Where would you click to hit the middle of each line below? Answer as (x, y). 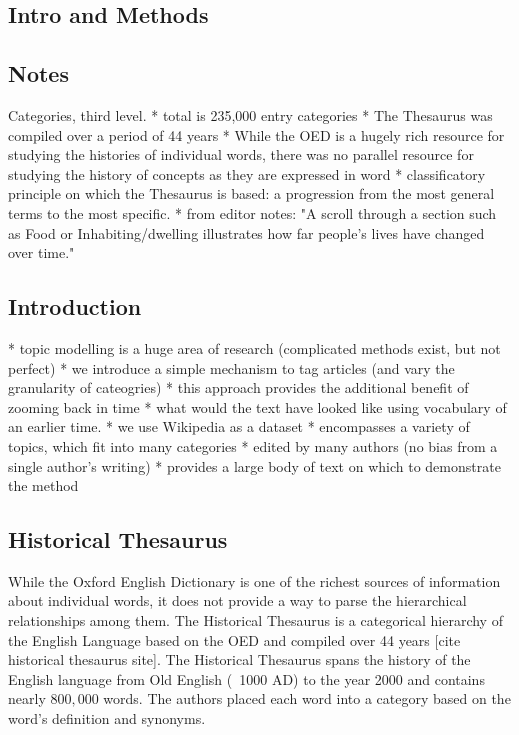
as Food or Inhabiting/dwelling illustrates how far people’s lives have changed (246, 232)
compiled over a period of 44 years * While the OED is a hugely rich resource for (256, 134)
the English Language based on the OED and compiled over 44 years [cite (234, 639)
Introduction (75, 306)
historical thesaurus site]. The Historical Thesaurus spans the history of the (239, 659)
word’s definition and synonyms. (107, 718)
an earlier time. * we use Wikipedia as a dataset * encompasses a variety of (239, 426)
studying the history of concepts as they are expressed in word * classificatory (247, 173)
